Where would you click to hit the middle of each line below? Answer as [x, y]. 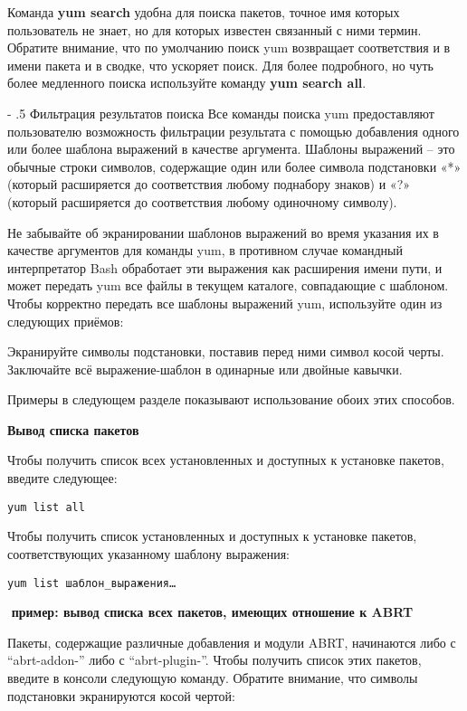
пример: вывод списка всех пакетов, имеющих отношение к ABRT [212, 612]
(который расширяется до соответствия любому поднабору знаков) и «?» [209, 184]
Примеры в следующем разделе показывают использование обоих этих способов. [231, 399]
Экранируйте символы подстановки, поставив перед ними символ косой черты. [226, 351]
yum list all [46, 507]
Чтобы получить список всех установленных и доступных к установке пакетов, [226, 460]
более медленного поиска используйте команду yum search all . [187, 83]
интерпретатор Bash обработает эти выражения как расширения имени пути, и [225, 267]
